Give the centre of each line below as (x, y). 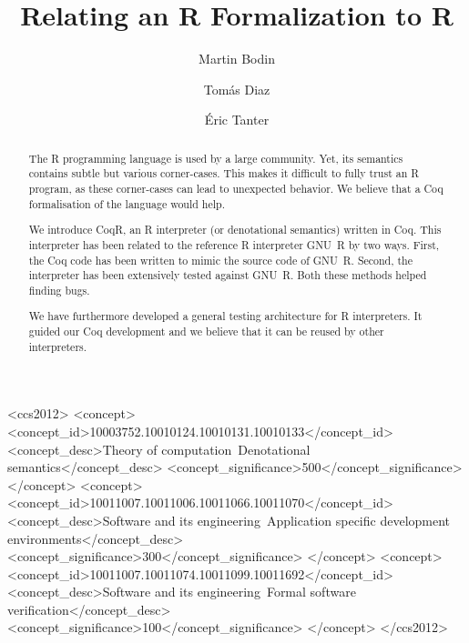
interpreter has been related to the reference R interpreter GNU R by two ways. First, (234, 244)
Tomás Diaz (237, 89)
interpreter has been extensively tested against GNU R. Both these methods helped (228, 275)
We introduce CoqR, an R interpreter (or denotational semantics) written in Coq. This (235, 230)
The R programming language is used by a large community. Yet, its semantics (216, 158)
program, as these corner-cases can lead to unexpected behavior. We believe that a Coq (236, 189)
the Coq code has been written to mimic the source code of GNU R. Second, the (221, 260)
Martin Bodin (237, 59)
